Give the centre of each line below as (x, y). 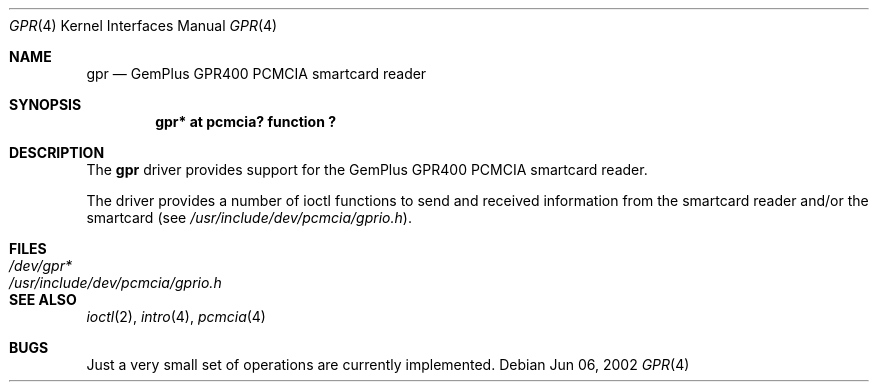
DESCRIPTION (57, 152)
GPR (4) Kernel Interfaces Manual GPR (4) (143, 25)
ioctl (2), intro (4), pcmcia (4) (176, 316)
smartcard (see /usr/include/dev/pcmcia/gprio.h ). (249, 217)
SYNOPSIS (45, 104)
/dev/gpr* (40, 265)
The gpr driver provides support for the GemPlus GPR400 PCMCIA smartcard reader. (367, 169)
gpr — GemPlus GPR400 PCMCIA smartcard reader (256, 73)
